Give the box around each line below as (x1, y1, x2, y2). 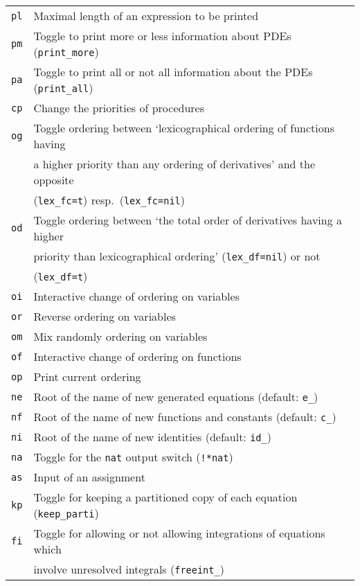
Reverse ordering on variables (33, 308, 176, 324)
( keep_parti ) (33, 505, 99, 521)
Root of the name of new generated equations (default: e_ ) (33, 389, 318, 405)
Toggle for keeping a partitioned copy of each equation (33, 489, 298, 505)
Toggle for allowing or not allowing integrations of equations (33, 525, 325, 541)
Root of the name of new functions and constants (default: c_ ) (33, 409, 336, 425)
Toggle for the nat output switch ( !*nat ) (33, 449, 233, 465)
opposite (33, 172, 74, 188)
